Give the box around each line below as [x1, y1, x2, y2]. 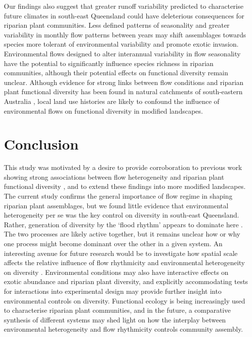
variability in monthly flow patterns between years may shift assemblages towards [4, 29, 246, 39]
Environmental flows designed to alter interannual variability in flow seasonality [4, 48, 241, 58]
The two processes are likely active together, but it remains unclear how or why [4, 229, 240, 239]
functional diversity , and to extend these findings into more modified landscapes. [4, 181, 246, 191]
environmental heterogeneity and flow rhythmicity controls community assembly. [4, 324, 243, 334]
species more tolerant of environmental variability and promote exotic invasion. [4, 39, 239, 49]
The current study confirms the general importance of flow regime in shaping [4, 191, 233, 201]
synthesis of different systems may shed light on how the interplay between [4, 314, 226, 324]
